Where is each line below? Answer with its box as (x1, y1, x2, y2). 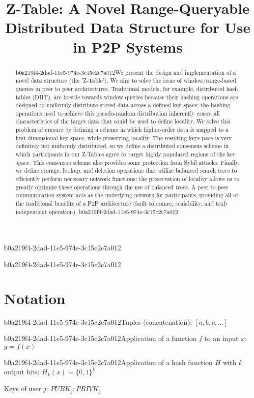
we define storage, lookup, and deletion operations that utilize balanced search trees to (15, 166, 237, 175)
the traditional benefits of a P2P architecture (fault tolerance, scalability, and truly (15, 199, 228, 208)
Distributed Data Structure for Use (5, 17, 251, 37)
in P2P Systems (73, 36, 183, 57)
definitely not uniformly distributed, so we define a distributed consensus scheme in (15, 142, 229, 150)
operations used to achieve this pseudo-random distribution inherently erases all (15, 109, 220, 117)
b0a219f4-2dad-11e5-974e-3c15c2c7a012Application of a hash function (4, 357, 213, 367)
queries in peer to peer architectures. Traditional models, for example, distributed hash (15, 84, 238, 92)
